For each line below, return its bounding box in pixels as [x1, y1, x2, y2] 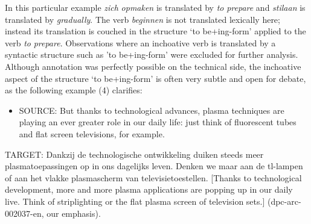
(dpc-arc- [267, 194, 301, 207]
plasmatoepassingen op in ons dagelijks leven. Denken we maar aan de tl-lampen [5, 160, 303, 172]
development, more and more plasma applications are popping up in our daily [5, 183, 293, 196]
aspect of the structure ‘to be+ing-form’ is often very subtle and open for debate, [5, 72, 306, 84]
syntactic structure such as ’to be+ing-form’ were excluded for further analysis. [5, 48, 298, 61]
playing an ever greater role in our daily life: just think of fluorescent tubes [19, 116, 297, 128]
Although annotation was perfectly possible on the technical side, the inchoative [5, 60, 301, 72]
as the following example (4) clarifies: [5, 84, 143, 96]
